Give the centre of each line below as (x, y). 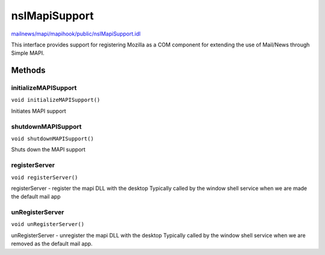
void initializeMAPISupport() (56, 100)
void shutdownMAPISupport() (53, 139)
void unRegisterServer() (48, 224)
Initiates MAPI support (39, 111)
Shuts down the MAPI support (48, 150)
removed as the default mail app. (52, 244)
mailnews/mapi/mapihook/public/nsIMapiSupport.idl (76, 34)
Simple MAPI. (28, 53)
